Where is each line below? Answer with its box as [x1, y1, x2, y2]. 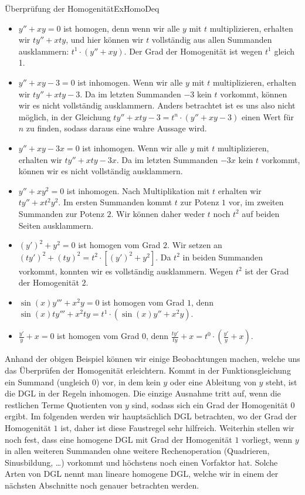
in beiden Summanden [182, 250, 263, 263]
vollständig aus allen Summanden [151, 33, 272, 46]
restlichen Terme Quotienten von [5, 398, 123, 411]
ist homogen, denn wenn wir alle [63, 22, 180, 34]
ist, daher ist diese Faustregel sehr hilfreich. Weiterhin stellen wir [60, 422, 294, 434]
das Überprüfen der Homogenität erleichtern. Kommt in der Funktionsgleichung [5, 364, 291, 377]
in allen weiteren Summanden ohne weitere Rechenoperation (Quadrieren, [5, 445, 270, 457]
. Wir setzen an [167, 239, 222, 251]
